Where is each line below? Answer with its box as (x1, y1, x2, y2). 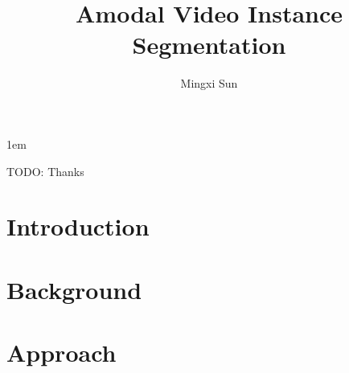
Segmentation (132, 28, 286, 61)
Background (6, 273, 142, 305)
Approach (6, 336, 117, 369)
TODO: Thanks (6, 162, 84, 179)
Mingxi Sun (180, 75, 238, 92)
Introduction (6, 210, 150, 243)
